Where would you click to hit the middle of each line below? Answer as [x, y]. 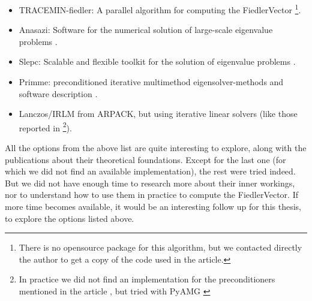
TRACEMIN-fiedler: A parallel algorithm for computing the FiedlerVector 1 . [160, 9]
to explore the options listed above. [70, 218]
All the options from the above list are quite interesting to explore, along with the [156, 148]
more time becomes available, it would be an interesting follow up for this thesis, [153, 207]
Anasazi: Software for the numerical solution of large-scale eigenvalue [146, 30]
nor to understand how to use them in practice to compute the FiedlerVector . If [152, 195]
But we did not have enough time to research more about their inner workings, [150, 183]
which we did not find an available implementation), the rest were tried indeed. [150, 171]
